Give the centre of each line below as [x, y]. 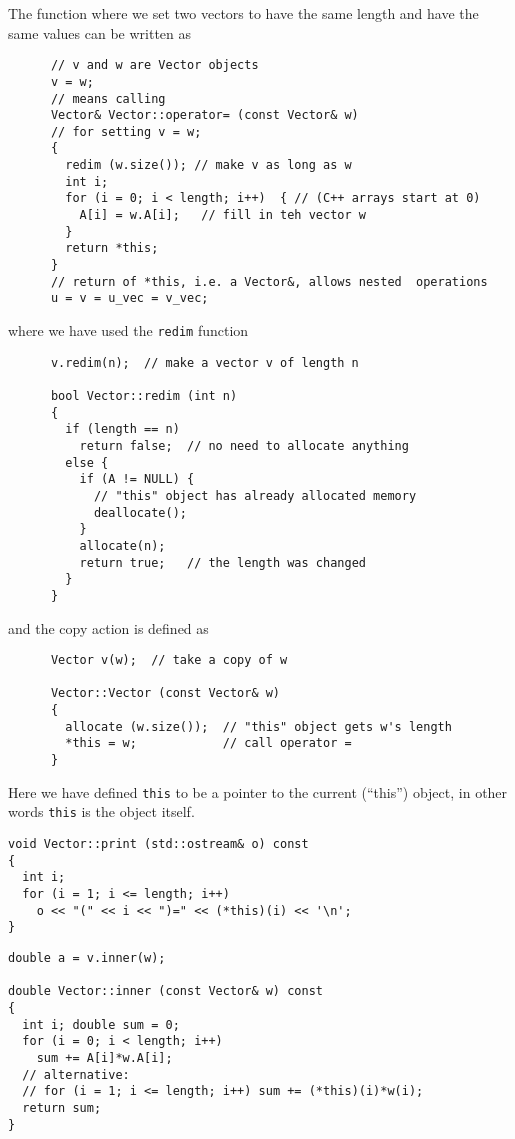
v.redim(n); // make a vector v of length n [204, 362]
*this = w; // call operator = [208, 743]
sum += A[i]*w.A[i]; [104, 1057]
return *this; [112, 248]
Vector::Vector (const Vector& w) [165, 693]
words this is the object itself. [101, 811]
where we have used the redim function [128, 330]
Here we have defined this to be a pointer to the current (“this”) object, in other [258, 791]
